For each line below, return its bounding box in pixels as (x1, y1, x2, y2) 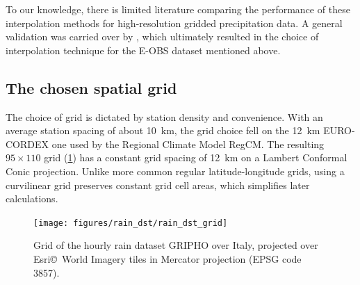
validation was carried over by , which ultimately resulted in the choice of (6, 29, 319, 44)
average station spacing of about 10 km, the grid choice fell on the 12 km (6, 123, 320, 138)
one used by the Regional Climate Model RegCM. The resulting (51, 136, 325, 151)
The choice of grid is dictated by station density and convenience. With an (6, 109, 323, 124)
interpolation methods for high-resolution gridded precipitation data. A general (6, 15, 343, 30)
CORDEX (6, 136, 49, 151)
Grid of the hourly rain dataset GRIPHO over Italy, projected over (33, 238, 318, 252)
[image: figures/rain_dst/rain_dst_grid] (33, 218, 228, 228)
